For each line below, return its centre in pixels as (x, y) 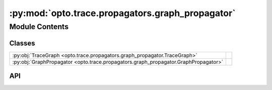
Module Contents (39, 27)
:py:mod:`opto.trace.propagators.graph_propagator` (123, 13)
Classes (22, 43)
